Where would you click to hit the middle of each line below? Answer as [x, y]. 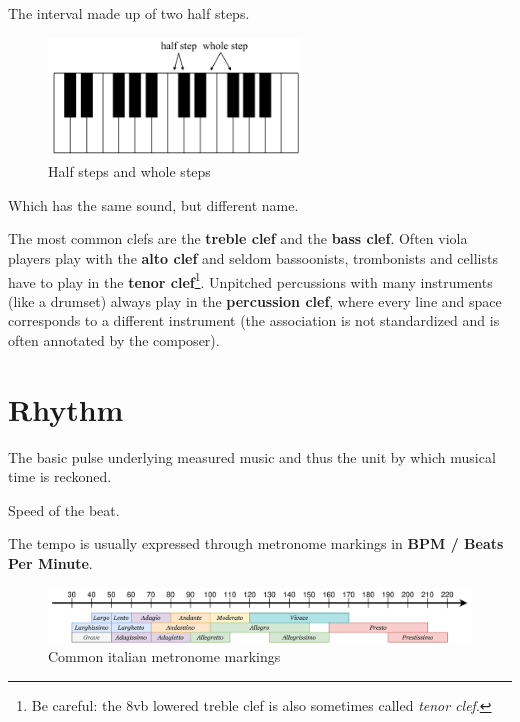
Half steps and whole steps [129, 171]
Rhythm [66, 408]
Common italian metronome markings [164, 656]
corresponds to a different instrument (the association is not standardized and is [254, 320]
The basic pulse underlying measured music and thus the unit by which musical [252, 456]
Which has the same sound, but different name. [153, 204]
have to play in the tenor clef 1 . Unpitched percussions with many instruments [250, 280]
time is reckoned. [60, 476]
